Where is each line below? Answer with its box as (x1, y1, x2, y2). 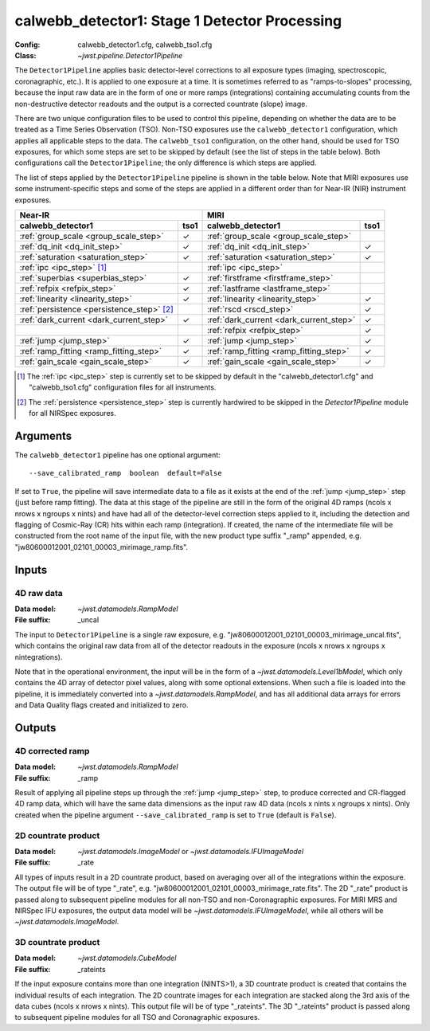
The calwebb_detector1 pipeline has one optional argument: (14, 450, 221, 460)
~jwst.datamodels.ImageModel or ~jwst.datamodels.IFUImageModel (77, 846, 304, 856)
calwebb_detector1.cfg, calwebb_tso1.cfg (77, 40, 213, 49)
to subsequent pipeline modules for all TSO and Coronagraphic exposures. (14, 1013, 260, 1022)
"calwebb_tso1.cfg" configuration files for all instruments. (29, 382, 217, 392)
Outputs (14, 721, 57, 735)
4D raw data (14, 587, 63, 598)
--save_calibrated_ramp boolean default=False (29, 468, 222, 478)
